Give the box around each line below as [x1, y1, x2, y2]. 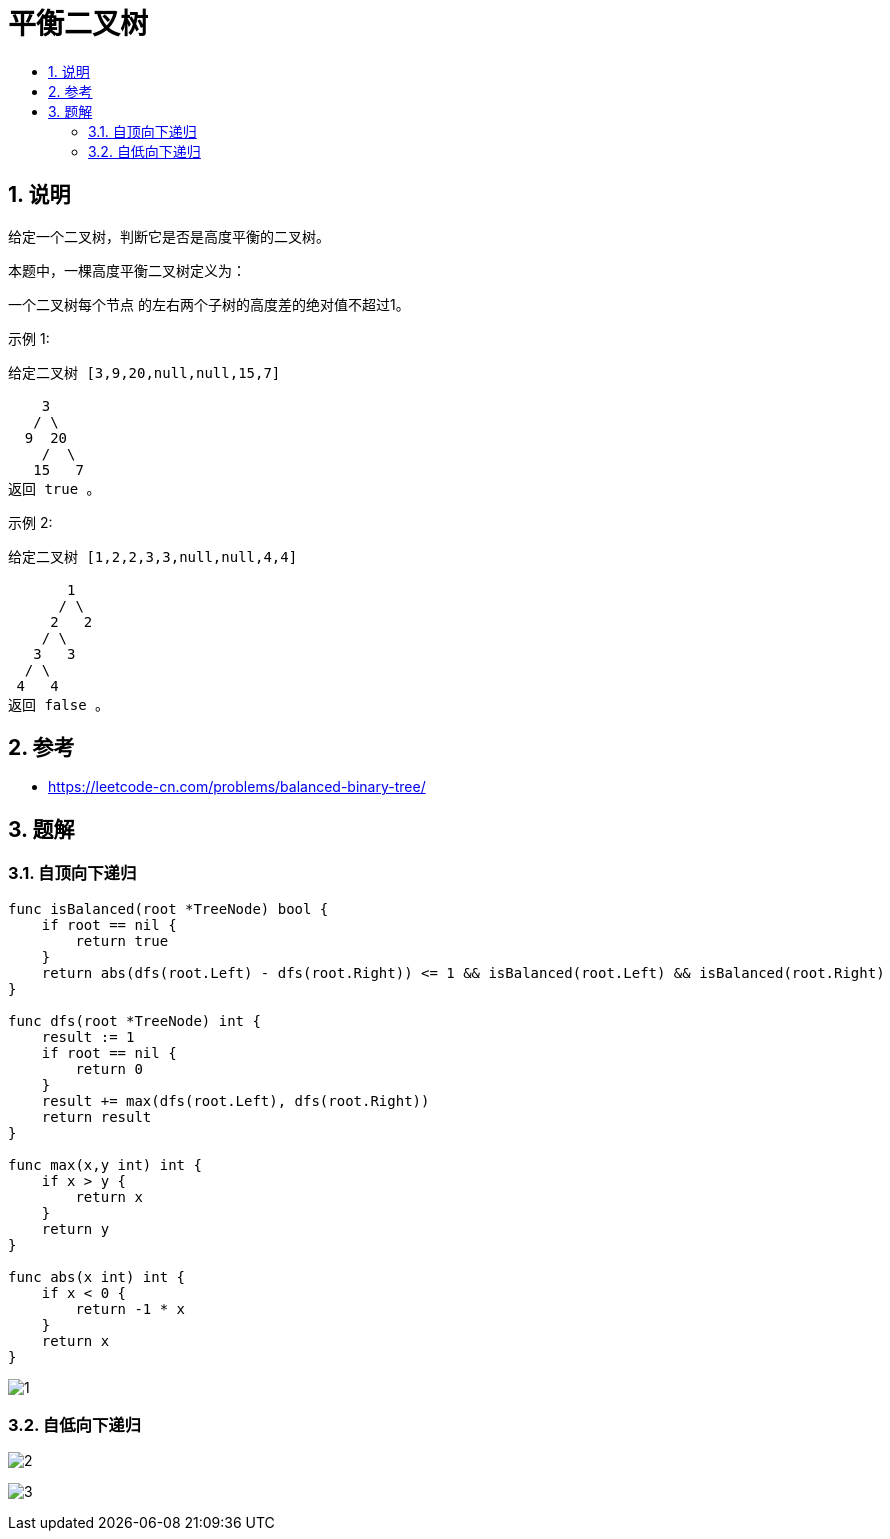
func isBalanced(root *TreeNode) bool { [8, 900, 329, 917]
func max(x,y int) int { [8, 1156, 202, 1173]
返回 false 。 [8, 696, 110, 713]
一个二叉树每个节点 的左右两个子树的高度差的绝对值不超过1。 [8, 295, 410, 313]
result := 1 [41, 1028, 135, 1045]
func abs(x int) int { [8, 1268, 186, 1285]
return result [41, 1108, 152, 1125]
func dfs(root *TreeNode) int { [8, 1012, 261, 1029]
